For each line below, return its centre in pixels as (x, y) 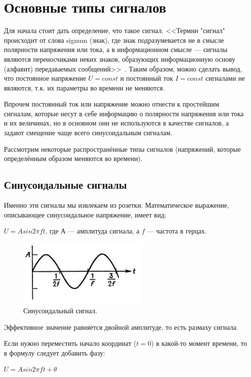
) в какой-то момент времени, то (199, 343)
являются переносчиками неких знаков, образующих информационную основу (120, 59)
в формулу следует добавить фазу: (55, 352)
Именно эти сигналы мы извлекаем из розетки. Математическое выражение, (117, 205)
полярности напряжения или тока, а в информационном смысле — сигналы (116, 49)
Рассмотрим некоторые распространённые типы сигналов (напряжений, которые (122, 149)
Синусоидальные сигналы (66, 185)
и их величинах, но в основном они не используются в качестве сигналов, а (117, 123)
